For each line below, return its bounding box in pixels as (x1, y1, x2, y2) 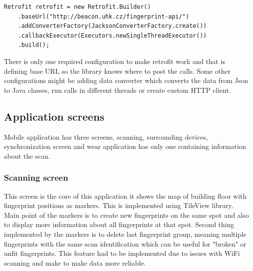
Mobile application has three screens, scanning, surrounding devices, (4, 131, 208, 142)
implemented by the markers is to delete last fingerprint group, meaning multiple (4, 229, 247, 239)
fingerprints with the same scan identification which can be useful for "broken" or (4, 238, 247, 249)
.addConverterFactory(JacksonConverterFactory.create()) (18, 22, 207, 30)
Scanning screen (4, 171, 68, 184)
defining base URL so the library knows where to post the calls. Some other (4, 65, 231, 76)
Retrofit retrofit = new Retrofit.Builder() (4, 3, 151, 10)
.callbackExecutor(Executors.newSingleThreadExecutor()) (18, 32, 207, 39)
